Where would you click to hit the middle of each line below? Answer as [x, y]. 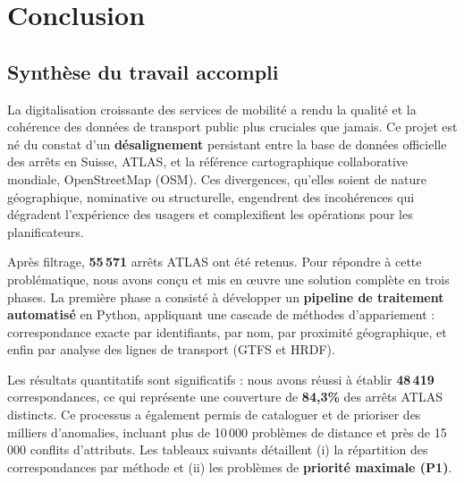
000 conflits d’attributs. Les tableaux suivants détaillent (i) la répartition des [218, 449]
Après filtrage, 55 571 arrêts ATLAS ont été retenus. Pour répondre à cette [215, 262]
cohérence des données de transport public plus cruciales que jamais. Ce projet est [232, 127]
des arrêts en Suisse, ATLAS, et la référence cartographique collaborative [207, 161]
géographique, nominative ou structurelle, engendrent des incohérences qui [211, 196]
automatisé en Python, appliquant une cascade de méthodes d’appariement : [221, 314]
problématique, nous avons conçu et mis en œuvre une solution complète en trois [228, 279]
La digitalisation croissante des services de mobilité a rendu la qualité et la [212, 109]
